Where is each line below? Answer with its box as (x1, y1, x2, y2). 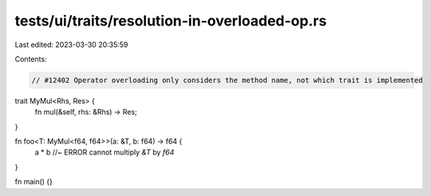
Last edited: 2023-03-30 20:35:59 (14, 40, 129, 49)
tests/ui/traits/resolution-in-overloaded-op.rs (14, 12, 327, 29)
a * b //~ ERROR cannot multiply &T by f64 (34, 147, 175, 157)
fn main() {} (14, 177, 53, 186)
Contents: (14, 54, 47, 64)
